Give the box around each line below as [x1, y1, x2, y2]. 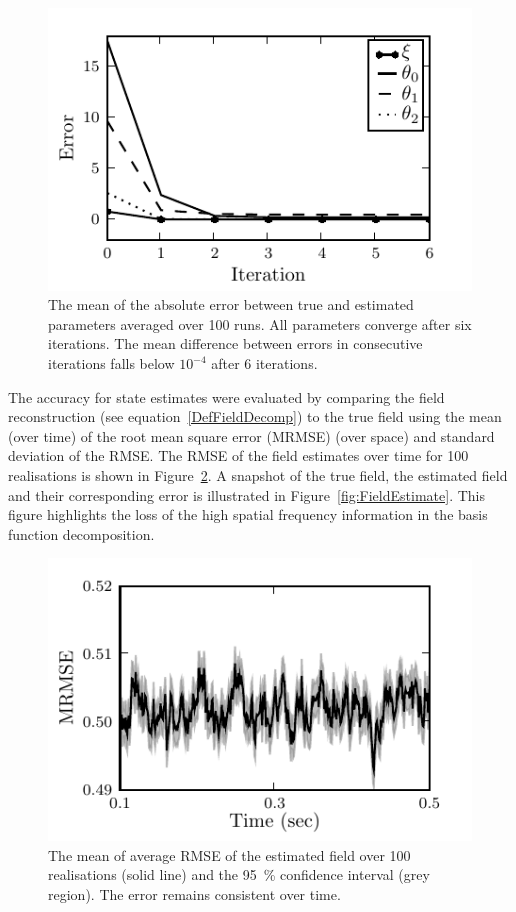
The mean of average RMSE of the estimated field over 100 [48, 844, 411, 865]
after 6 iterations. [211, 353, 318, 374]
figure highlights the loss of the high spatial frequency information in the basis [8, 504, 488, 525]
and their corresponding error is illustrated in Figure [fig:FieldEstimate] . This [8, 484, 485, 505]
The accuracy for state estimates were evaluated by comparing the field [8, 386, 445, 407]
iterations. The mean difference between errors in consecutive [48, 333, 423, 354]
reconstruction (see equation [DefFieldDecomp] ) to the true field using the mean [8, 406, 502, 427]
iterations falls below [48, 353, 175, 374]
